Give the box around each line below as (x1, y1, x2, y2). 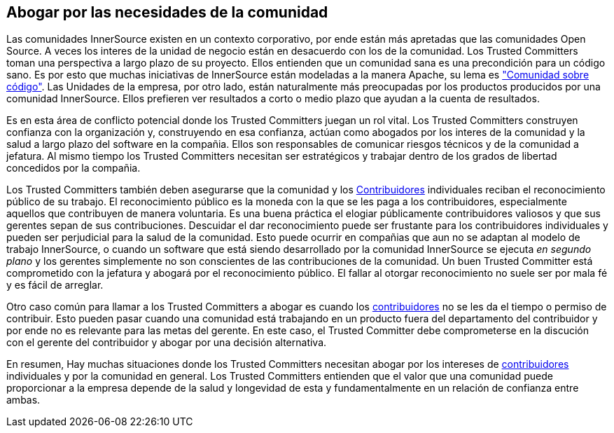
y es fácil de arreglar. (6, 279, 104, 291)
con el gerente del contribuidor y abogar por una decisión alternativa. (6, 336, 327, 349)
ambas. (6, 394, 41, 406)
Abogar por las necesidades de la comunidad (6, 4, 328, 21)
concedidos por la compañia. (6, 162, 141, 174)
